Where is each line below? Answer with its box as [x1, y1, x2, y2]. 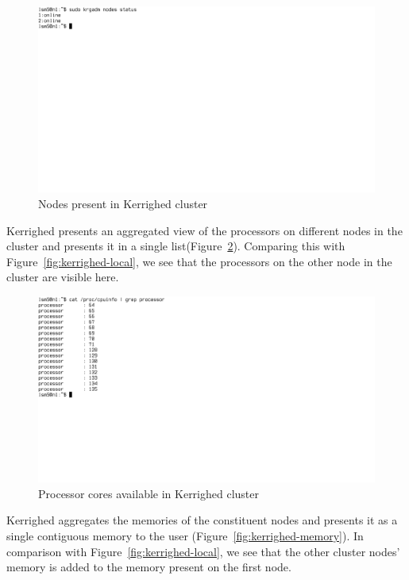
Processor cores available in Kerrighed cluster [38, 485, 259, 501]
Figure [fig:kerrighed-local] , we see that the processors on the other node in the [6, 253, 392, 269]
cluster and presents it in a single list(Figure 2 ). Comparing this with [6, 238, 345, 254]
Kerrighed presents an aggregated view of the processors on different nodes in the [6, 222, 403, 238]
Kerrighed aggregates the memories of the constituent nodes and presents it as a [6, 512, 398, 528]
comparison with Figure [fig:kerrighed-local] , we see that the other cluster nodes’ [6, 543, 400, 559]
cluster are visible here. [6, 269, 119, 285]
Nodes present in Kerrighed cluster [38, 195, 208, 211]
